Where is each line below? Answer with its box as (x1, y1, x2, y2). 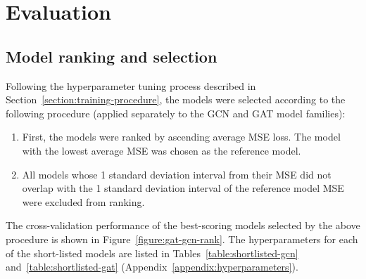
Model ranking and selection (6, 45, 217, 67)
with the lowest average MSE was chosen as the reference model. (22, 143, 301, 157)
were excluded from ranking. (22, 194, 145, 209)
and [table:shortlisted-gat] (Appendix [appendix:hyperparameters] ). (6, 259, 298, 274)
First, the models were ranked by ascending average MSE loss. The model (22, 129, 341, 144)
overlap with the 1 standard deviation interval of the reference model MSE (22, 181, 344, 195)
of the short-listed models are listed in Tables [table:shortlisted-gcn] (6, 245, 298, 260)
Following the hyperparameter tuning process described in (6, 78, 256, 93)
